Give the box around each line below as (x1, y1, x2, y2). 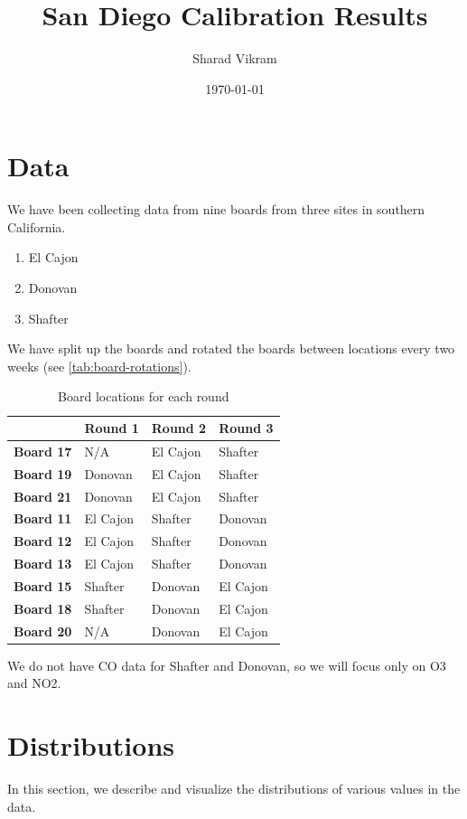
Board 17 (14, 441, 72, 460)
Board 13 (14, 554, 72, 573)
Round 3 (219, 419, 274, 437)
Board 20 (14, 621, 72, 640)
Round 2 (151, 419, 207, 437)
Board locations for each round (58, 387, 229, 406)
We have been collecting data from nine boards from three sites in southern (7, 200, 425, 219)
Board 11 (14, 509, 72, 528)
